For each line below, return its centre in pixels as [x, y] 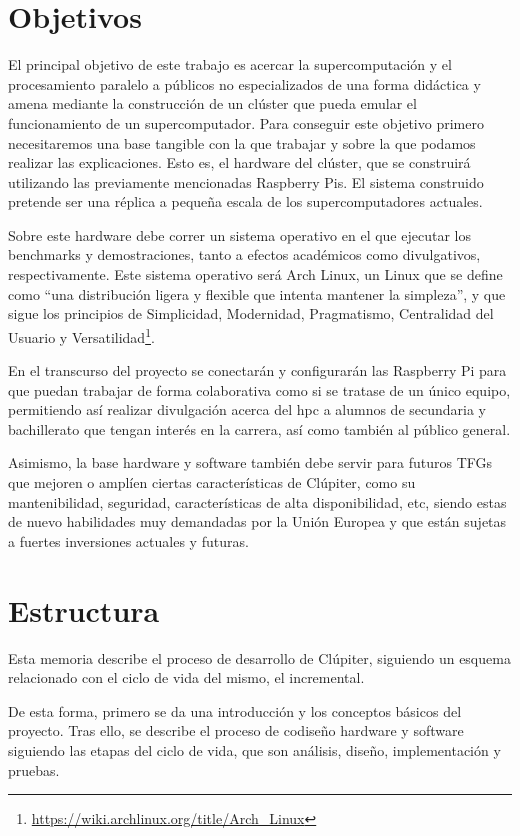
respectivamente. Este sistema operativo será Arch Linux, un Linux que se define [255, 274]
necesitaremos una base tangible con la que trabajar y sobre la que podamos [242, 142]
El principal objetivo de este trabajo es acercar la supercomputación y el [230, 64]
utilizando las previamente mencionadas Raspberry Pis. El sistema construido [246, 181]
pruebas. [34, 769]
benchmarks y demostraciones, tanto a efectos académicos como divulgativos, [244, 254]
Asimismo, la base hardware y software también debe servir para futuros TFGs [250, 462]
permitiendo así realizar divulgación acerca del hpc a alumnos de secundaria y [247, 409]
